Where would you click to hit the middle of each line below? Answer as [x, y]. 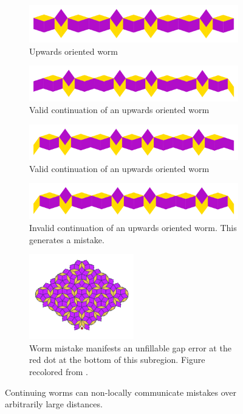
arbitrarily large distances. [54, 404]
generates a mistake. [67, 239]
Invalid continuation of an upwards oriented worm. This [133, 227]
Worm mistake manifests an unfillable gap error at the [130, 347]
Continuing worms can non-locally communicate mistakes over [121, 392]
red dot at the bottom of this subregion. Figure [117, 360]
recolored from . [59, 372]
